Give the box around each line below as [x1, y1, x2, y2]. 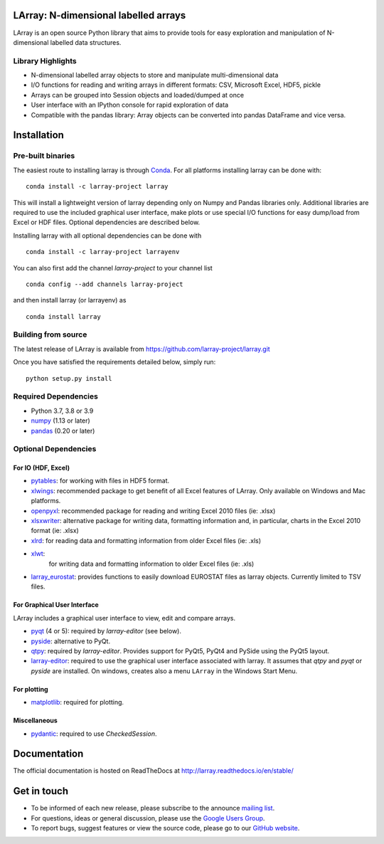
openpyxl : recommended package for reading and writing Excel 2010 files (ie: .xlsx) [31, 506, 276, 515]
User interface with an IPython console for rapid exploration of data [31, 100, 229, 110]
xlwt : [31, 549, 46, 558]
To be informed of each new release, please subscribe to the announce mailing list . [31, 804, 275, 813]
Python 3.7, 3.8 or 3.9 [31, 406, 94, 415]
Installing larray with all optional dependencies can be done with [13, 231, 202, 240]
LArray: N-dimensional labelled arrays [13, 9, 186, 21]
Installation [13, 129, 64, 142]
